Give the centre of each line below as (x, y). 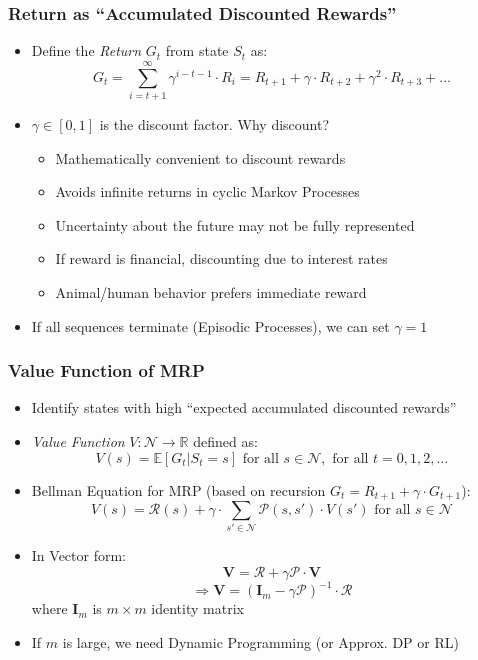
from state (197, 50)
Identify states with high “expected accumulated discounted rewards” (244, 407)
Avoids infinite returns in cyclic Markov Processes (207, 191)
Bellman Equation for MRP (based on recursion (178, 489)
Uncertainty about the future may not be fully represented (235, 224)
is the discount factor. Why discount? (214, 123)
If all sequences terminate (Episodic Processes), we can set (210, 325)
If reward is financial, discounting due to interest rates (221, 258)
